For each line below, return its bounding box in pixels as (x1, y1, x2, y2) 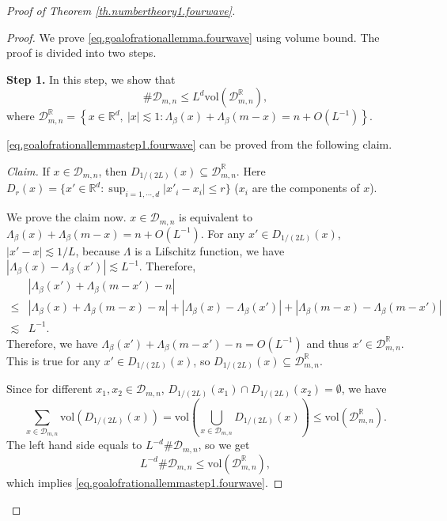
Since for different (6, 380, 93, 397)
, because (75, 242, 120, 259)
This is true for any (6, 352, 100, 368)
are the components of (252, 179, 360, 196)
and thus (306, 334, 349, 351)
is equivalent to (179, 209, 253, 225)
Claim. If (6, 162, 50, 179)
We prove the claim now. (6, 209, 127, 225)
